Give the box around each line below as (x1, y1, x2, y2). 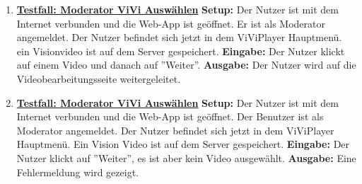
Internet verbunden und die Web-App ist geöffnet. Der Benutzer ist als (16, 109, 324, 124)
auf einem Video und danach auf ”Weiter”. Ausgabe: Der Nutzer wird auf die (16, 57, 356, 72)
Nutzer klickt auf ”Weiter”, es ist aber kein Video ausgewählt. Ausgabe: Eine (16, 150, 356, 165)
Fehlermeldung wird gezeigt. (16, 164, 139, 179)
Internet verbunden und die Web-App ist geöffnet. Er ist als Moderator (16, 16, 326, 30)
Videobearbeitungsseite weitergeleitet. (16, 71, 181, 86)
